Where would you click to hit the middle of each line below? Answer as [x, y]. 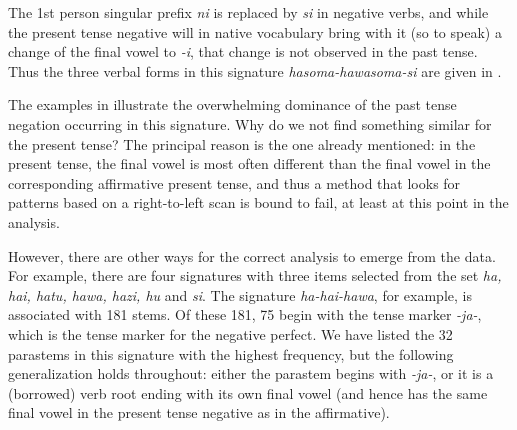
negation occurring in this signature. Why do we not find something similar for [250, 123]
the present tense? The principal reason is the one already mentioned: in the [242, 143]
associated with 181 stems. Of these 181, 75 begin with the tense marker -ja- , [245, 314]
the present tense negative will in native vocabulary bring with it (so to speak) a [255, 31]
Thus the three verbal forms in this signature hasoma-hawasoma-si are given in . [255, 70]
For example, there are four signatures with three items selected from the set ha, [255, 275]
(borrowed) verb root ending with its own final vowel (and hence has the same [248, 392]
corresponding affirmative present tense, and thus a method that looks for [234, 182]
